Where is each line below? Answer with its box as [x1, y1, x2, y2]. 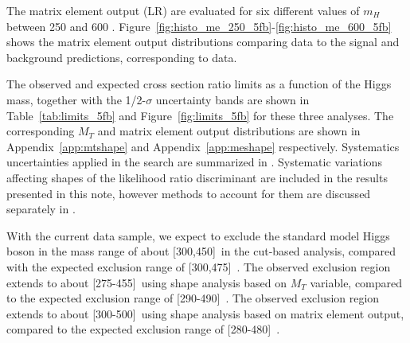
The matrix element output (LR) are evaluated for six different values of [6, 2, 360, 18]
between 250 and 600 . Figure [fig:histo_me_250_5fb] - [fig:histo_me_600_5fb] [6, 18, 392, 34]
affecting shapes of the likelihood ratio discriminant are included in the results [6, 169, 388, 185]
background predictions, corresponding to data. [6, 49, 237, 65]
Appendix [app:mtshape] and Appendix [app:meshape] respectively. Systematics [6, 138, 400, 154]
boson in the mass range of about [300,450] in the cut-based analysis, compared [6, 243, 396, 259]
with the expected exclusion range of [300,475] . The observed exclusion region [6, 258, 391, 275]
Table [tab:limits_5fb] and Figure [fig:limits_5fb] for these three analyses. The [6, 107, 394, 123]
